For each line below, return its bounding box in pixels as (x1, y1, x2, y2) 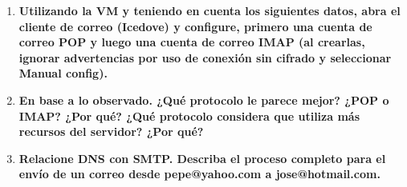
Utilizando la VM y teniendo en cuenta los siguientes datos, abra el (18, 2, 401, 18)
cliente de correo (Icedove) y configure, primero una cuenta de (18, 18, 372, 34)
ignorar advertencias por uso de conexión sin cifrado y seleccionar (18, 49, 392, 66)
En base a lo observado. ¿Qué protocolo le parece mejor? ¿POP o (18, 91, 389, 108)
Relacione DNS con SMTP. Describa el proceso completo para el (18, 149, 386, 166)
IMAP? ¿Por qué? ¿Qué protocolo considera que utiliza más (18, 107, 360, 124)
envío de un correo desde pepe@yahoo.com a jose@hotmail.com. (18, 165, 381, 182)
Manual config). (18, 65, 108, 82)
